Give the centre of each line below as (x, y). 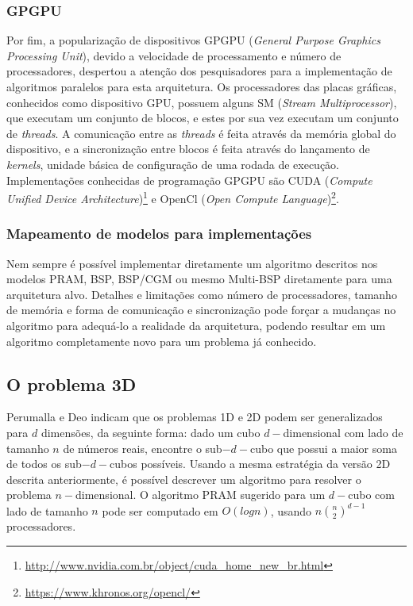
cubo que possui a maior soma (323, 448)
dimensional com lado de (343, 432)
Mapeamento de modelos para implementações (159, 234)
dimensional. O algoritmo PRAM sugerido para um (201, 495)
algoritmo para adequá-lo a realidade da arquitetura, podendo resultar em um (196, 325)
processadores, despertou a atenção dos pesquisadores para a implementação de (199, 71)
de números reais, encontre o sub (143, 448)
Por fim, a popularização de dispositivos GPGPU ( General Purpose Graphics (193, 40)
